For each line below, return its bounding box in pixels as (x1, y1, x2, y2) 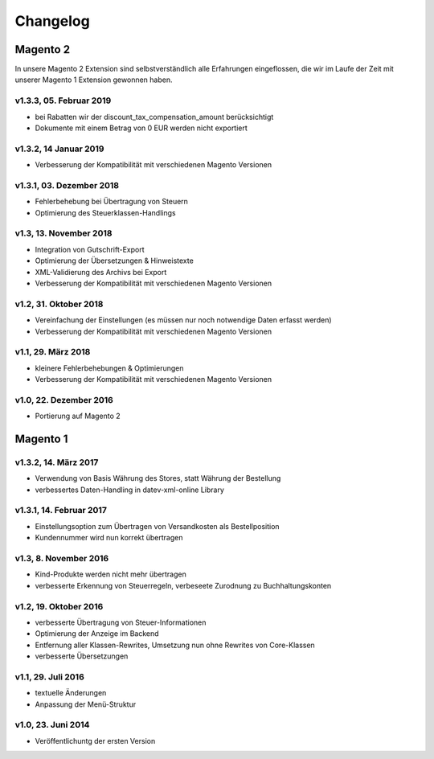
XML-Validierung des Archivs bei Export (35, 267, 167, 277)
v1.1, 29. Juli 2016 (14, 671, 84, 683)
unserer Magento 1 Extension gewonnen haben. (14, 75, 173, 84)
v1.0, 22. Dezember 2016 (14, 394, 114, 405)
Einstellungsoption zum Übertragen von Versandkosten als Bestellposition (35, 521, 280, 531)
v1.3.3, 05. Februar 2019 (14, 95, 112, 106)
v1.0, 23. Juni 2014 (14, 720, 90, 731)
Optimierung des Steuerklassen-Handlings (35, 207, 176, 217)
